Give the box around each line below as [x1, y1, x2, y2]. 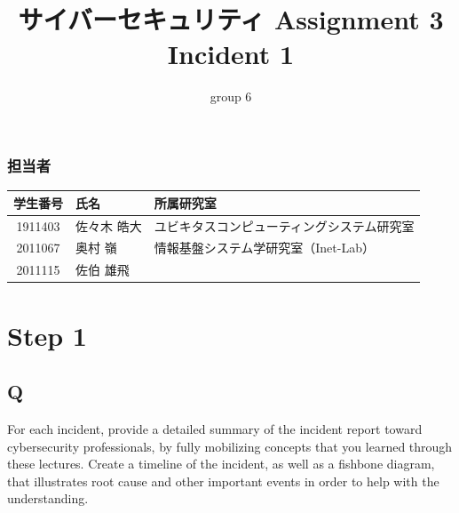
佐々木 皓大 [75, 216, 142, 235]
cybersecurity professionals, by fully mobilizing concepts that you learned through [7, 437, 453, 455]
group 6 [210, 87, 252, 106]
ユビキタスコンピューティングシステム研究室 [154, 216, 415, 235]
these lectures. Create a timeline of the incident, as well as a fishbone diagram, [7, 454, 435, 473]
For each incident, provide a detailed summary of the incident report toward [7, 419, 423, 437]
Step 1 [7, 317, 87, 353]
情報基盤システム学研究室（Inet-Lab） [154, 238, 375, 257]
